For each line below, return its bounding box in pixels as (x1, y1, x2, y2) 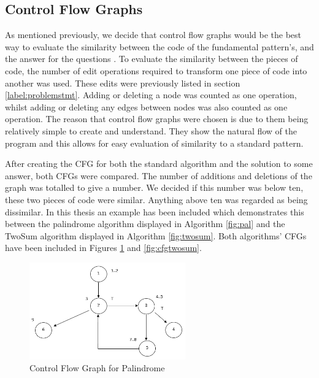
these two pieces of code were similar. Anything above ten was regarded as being (5, 193, 308, 206)
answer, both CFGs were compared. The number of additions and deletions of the (5, 169, 312, 182)
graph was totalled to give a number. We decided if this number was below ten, (5, 181, 304, 194)
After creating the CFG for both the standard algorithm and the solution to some (5, 157, 313, 170)
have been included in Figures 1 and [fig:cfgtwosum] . (5, 241, 202, 254)
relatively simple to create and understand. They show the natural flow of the (5, 124, 297, 137)
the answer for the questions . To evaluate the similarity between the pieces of (5, 52, 298, 65)
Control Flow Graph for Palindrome (29, 361, 165, 374)
